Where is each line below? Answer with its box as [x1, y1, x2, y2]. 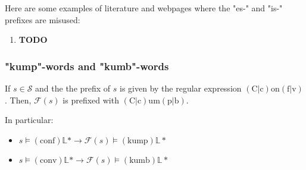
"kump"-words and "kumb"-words [5, 58, 169, 73]
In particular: [5, 114, 54, 126]
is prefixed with [63, 93, 119, 106]
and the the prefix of [35, 82, 111, 94]
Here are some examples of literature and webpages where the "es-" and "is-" [5, 2, 283, 14]
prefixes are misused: [5, 13, 80, 26]
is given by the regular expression [120, 82, 242, 94]
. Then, [5, 93, 32, 106]
